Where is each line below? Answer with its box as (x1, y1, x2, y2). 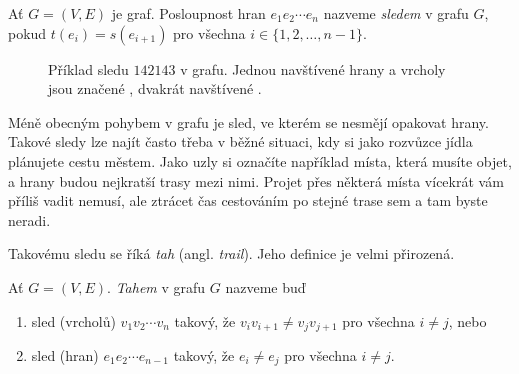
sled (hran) (31, 344, 99, 365)
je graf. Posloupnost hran (111, 3, 266, 23)
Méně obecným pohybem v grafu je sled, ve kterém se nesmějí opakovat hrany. (8, 111, 489, 132)
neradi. (8, 209, 51, 230)
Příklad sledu (48, 58, 129, 79)
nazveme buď (225, 276, 306, 297)
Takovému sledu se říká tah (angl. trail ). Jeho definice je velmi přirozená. (8, 243, 455, 264)
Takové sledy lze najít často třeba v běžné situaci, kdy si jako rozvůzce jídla (8, 131, 473, 152)
